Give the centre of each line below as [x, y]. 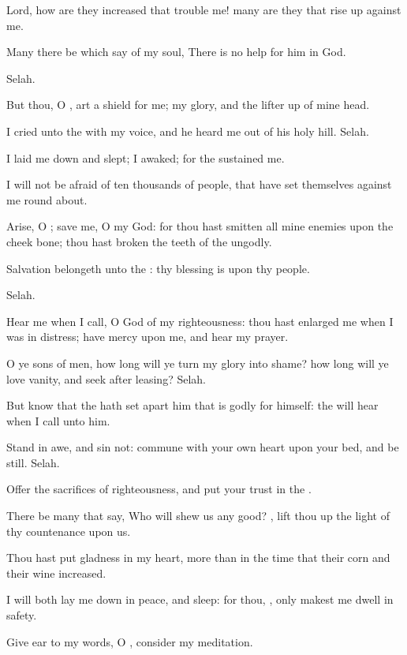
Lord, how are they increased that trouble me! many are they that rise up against [204, 9]
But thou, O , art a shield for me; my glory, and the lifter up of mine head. [188, 105]
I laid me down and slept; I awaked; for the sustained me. [146, 157]
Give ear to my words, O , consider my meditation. [130, 641]
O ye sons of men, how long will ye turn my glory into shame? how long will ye [198, 363]
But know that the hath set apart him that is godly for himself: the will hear [192, 405]
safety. [22, 615]
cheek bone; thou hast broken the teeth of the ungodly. [139, 241]
